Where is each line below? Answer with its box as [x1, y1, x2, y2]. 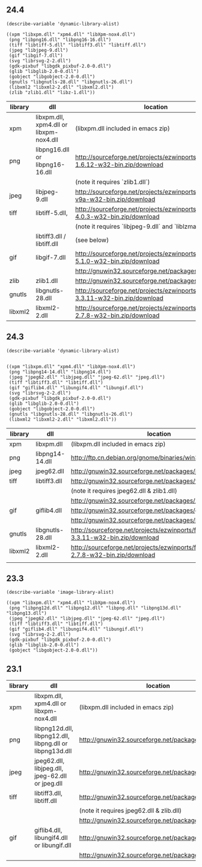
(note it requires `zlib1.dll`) [75, 177, 150, 186]
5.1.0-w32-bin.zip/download [75, 256, 160, 265]
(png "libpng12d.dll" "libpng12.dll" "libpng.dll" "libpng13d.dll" [8, 605, 182, 611]
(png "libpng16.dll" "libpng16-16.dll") [8, 36, 112, 43]
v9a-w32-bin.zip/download [75, 195, 156, 203]
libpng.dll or [34, 739, 68, 748]
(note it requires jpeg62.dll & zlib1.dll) [70, 486, 177, 495]
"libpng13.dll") [6, 611, 47, 617]
